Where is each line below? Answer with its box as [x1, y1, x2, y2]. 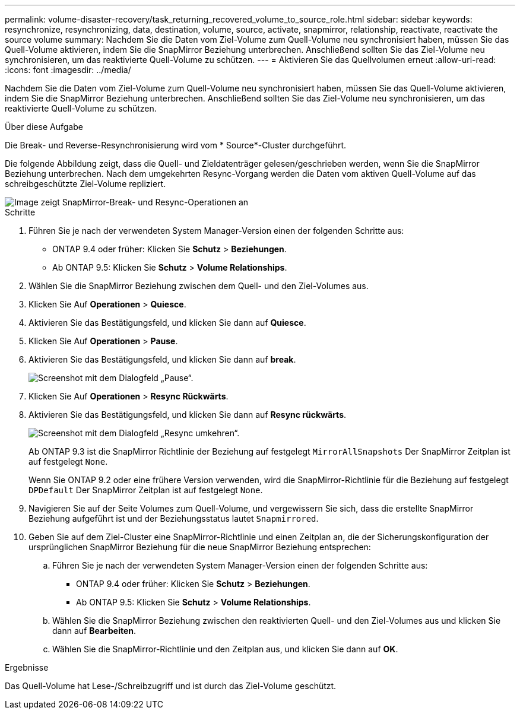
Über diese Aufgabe [5, 122, 83, 132]
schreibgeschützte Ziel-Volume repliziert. [5, 179, 166, 189]
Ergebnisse [5, 662, 49, 672]
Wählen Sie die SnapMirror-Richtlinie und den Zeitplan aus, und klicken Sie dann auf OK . [52, 644, 398, 654]
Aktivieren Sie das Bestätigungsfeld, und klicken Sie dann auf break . [28, 354, 296, 364]
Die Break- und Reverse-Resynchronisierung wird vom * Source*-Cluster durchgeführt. [5, 140, 346, 150]
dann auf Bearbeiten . [52, 626, 137, 636]
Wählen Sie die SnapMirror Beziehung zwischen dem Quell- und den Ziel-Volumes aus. [28, 281, 369, 291]
